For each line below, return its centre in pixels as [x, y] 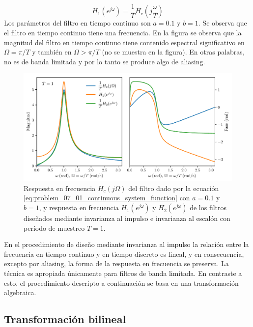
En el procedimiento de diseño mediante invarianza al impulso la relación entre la [126, 244]
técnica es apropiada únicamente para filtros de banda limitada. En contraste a [123, 273]
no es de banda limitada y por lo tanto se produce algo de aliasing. [105, 61]
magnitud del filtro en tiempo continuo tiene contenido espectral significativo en [124, 42]
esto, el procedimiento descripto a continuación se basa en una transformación [121, 283]
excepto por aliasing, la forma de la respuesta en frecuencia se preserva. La [116, 263]
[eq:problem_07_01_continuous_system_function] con [107, 198]
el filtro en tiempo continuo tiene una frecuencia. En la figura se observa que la [123, 33]
